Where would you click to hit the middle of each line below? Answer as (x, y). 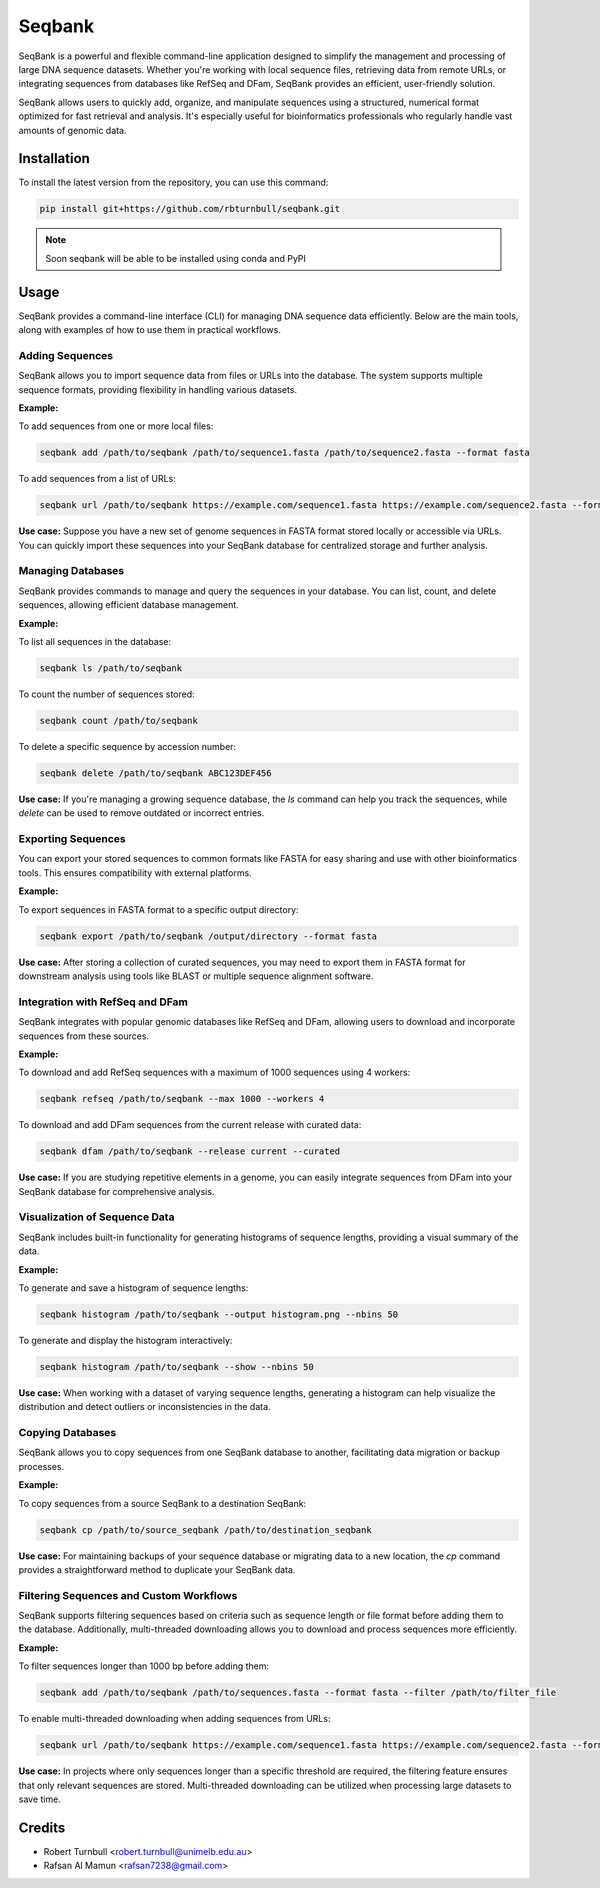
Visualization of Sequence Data (96, 1217)
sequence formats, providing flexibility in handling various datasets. (158, 389)
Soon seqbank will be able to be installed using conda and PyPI (176, 258)
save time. (40, 1799)
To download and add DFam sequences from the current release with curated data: (190, 1125)
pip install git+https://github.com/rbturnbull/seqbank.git (190, 209)
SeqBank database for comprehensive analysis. (116, 1191)
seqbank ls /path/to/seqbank (111, 668)
